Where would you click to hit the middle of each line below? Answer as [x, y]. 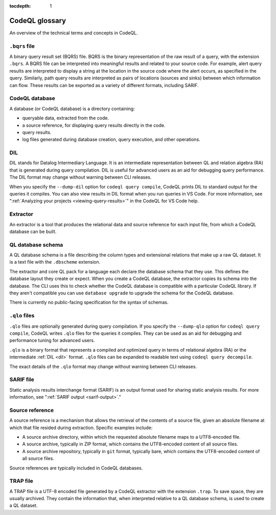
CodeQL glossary [38, 20]
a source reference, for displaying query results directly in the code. [94, 125]
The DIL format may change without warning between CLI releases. [80, 177]
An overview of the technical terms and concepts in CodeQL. [74, 33]
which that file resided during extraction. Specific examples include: [81, 427]
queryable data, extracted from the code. [66, 118]
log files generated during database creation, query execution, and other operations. [111, 140]
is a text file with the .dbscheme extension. [55, 262]
